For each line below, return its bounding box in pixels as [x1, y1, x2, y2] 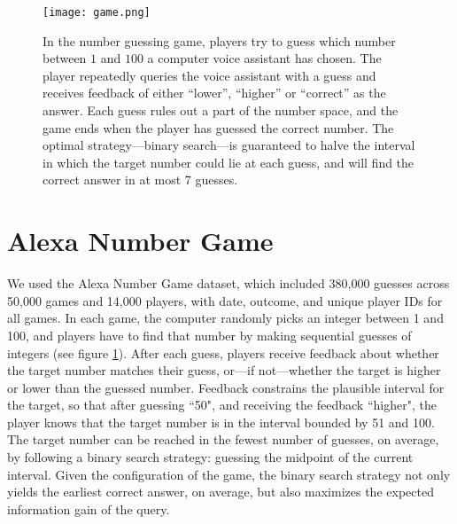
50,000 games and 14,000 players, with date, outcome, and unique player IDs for [7, 291, 443, 309]
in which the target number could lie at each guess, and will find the [43, 153, 414, 171]
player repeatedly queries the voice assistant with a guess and [43, 66, 376, 84]
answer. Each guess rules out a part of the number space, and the [43, 101, 399, 120]
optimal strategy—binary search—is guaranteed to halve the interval [43, 136, 415, 154]
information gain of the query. [7, 499, 170, 518]
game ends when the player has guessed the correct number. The [43, 118, 394, 137]
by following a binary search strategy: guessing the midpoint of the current [7, 448, 414, 466]
